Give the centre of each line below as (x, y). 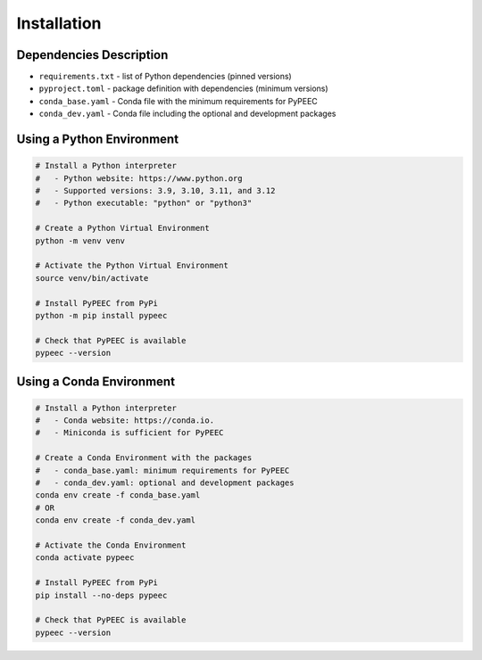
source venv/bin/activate (92, 278)
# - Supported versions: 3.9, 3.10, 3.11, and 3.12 (155, 191)
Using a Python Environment (97, 140)
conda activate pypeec (85, 558)
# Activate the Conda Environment (111, 545)
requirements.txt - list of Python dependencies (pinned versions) (165, 77)
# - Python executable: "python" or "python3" (144, 203)
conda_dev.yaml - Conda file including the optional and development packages (187, 114)
